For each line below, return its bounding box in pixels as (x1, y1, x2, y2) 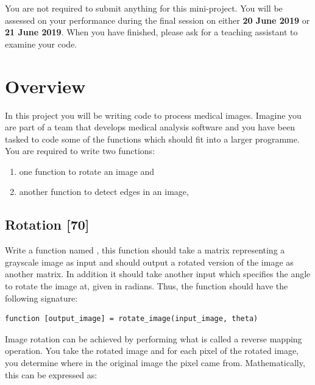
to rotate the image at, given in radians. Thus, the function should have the (5, 280, 288, 292)
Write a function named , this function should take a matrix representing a (5, 244, 285, 256)
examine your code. (5, 37, 77, 50)
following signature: (5, 291, 78, 304)
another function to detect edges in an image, (19, 185, 189, 198)
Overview (5, 73, 86, 98)
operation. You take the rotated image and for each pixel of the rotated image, (5, 344, 299, 357)
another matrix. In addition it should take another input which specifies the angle (5, 267, 311, 280)
